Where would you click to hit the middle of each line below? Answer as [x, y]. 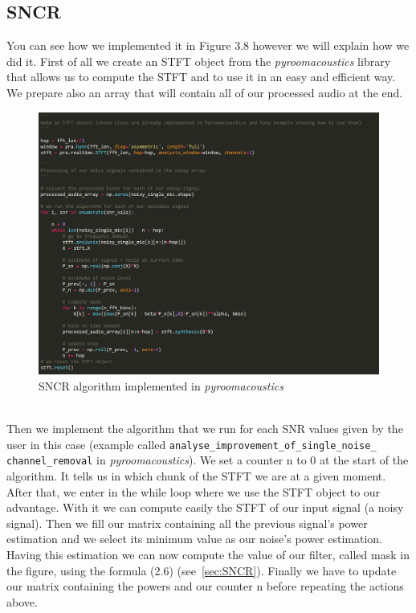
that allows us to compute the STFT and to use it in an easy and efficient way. [201, 77]
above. [22, 601]
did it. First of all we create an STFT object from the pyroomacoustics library [199, 61]
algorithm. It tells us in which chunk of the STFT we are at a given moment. [196, 475]
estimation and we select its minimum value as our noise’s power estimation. [194, 539]
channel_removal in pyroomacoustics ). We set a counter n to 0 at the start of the [208, 460]
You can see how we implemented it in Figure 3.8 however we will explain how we [208, 45]
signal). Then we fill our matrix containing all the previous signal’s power [187, 523]
